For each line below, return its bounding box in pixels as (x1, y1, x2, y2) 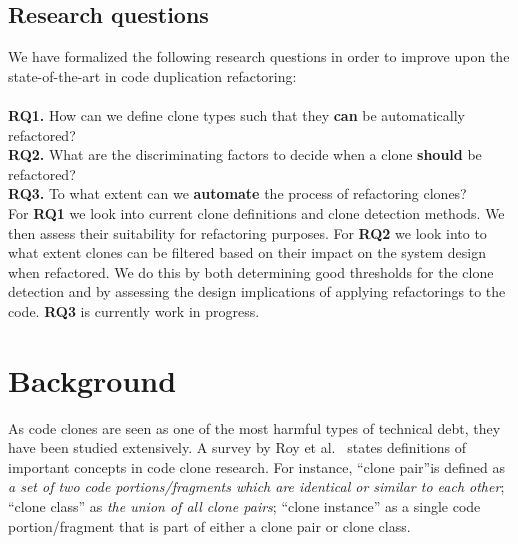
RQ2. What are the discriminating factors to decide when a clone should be (8, 144, 482, 165)
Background (8, 359, 177, 400)
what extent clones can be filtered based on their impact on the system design (8, 242, 486, 263)
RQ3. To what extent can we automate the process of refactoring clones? (8, 183, 467, 204)
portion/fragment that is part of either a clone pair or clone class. (8, 515, 411, 536)
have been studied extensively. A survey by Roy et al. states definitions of (8, 437, 467, 458)
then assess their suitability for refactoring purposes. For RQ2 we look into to (8, 222, 487, 243)
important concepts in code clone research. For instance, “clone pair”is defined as (8, 456, 505, 477)
